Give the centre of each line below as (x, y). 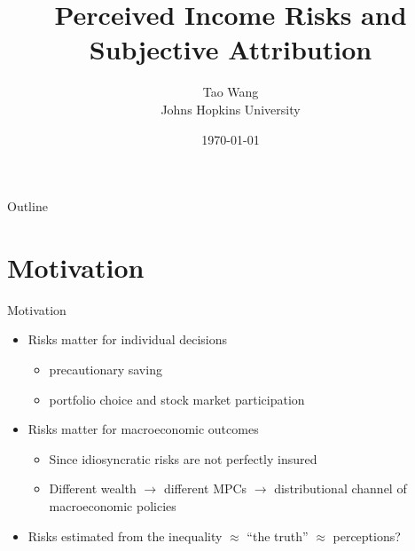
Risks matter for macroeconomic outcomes (143, 429)
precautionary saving (106, 369)
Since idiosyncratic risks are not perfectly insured (183, 458)
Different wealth (93, 488)
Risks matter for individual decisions (128, 339)
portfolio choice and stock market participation (177, 399)
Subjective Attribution (231, 49)
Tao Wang (231, 92)
